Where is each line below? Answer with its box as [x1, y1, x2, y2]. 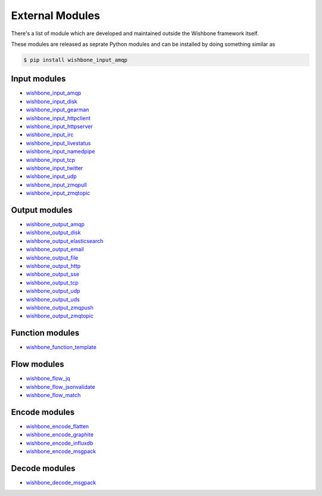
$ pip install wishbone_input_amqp [23, 57, 128, 63]
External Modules [11, 9, 101, 22]
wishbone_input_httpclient [26, 114, 91, 121]
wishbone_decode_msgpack [26, 479, 97, 486]
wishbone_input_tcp [26, 156, 76, 163]
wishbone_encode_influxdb [26, 439, 94, 447]
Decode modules [11, 463, 76, 473]
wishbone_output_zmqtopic [26, 313, 94, 320]
